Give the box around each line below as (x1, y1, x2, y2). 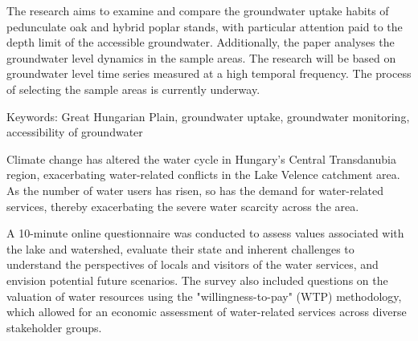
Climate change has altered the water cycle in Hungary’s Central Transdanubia (6, 150, 396, 167)
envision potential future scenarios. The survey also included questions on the (6, 271, 388, 288)
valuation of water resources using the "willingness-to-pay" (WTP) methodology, (6, 287, 402, 304)
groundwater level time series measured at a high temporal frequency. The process (6, 65, 412, 82)
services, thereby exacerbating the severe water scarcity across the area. (6, 197, 359, 214)
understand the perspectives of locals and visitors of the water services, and (6, 256, 379, 273)
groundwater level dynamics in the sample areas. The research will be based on (6, 49, 396, 66)
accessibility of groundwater (6, 124, 143, 140)
